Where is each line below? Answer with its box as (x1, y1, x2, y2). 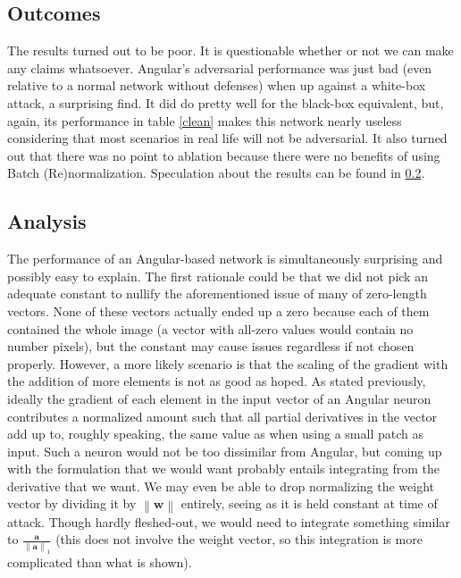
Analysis (7, 207, 87, 235)
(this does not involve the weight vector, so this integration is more (55, 530, 423, 549)
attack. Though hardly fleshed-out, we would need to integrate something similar (7, 512, 450, 531)
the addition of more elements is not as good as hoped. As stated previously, (7, 372, 426, 390)
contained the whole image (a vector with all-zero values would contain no (7, 319, 414, 338)
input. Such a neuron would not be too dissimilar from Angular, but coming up (7, 441, 442, 460)
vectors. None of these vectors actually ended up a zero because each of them (7, 301, 430, 320)
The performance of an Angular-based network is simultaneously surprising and (7, 249, 443, 268)
